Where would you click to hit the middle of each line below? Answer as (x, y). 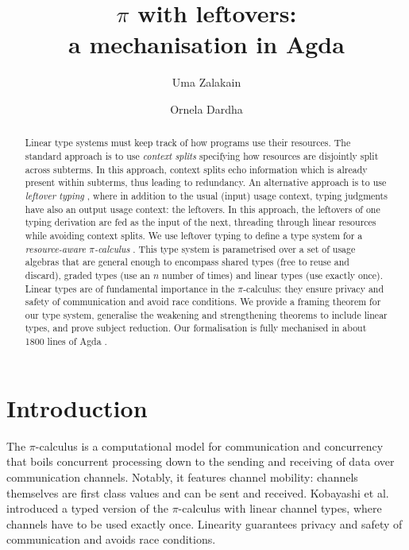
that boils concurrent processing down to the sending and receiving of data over (201, 461)
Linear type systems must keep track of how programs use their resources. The (188, 143)
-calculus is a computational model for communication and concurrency (209, 445)
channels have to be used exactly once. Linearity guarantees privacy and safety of (204, 523)
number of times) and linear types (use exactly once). (273, 275)
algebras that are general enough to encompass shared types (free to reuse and (187, 262)
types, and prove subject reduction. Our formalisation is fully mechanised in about (196, 328)
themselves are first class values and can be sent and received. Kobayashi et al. (198, 492)
